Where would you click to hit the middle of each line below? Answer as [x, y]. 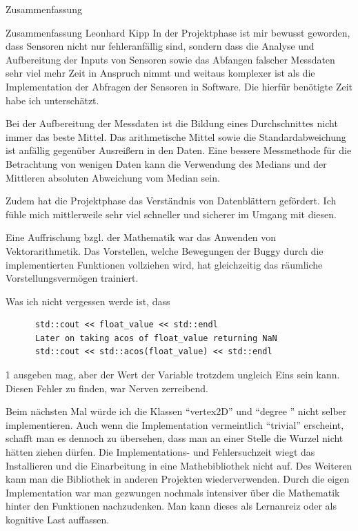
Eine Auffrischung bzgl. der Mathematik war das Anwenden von [141, 237]
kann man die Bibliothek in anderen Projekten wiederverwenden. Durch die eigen [178, 479]
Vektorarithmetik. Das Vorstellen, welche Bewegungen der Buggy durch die [165, 250]
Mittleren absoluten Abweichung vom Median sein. [113, 177]
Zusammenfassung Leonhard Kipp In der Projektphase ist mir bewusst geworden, [178, 32]
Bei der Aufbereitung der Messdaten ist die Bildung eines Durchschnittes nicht [172, 123]
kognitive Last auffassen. [58, 519]
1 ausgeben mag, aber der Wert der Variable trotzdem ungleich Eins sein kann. [173, 375]
